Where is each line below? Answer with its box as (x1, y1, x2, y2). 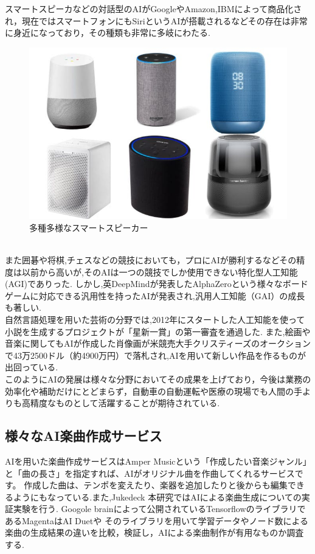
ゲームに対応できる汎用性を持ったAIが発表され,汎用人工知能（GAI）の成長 (5, 289, 305, 302)
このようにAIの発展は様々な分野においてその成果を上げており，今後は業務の (5, 372, 311, 385)
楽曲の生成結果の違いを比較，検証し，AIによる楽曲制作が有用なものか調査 (5, 526, 304, 539)
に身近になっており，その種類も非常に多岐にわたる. (5, 26, 210, 39)
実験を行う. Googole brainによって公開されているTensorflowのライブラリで (13, 502, 306, 515)
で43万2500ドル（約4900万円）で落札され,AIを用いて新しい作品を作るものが (5, 348, 306, 361)
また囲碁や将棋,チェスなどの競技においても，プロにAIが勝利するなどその (5, 254, 297, 266)
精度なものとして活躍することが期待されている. (30, 396, 220, 409)
